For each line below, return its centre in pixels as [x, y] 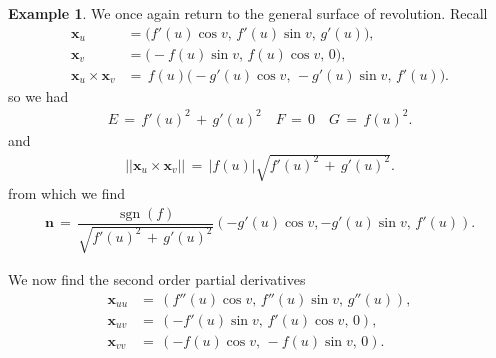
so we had [38, 95]
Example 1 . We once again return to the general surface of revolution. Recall [248, 13]
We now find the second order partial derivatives [157, 279]
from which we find [67, 192]
